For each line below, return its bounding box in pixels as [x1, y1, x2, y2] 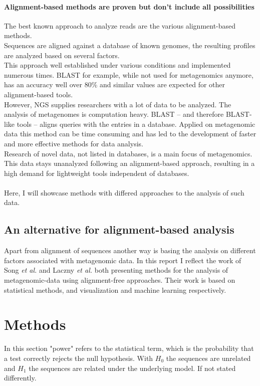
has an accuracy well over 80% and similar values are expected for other [4, 79, 225, 90]
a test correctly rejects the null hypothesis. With [4, 352, 153, 363]
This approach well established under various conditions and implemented [4, 60, 231, 70]
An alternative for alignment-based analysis [4, 222, 234, 237]
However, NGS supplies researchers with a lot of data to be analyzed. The [4, 99, 231, 109]
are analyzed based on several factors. [4, 50, 120, 60]
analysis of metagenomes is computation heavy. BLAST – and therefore [4, 109, 224, 119]
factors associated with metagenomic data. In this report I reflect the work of [4, 255, 241, 265]
